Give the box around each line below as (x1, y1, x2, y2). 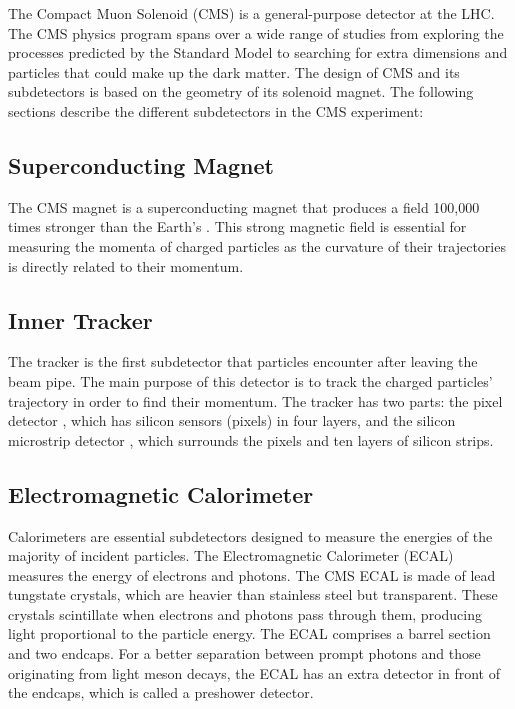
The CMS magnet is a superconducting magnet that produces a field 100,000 (8, 196, 480, 217)
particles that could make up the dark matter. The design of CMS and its (8, 61, 460, 82)
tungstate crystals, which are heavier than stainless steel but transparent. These (8, 584, 498, 605)
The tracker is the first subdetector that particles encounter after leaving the (8, 351, 478, 372)
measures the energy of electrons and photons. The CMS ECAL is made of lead (8, 564, 496, 585)
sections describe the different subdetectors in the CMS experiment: (8, 100, 424, 121)
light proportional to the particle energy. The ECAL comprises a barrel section (8, 623, 491, 644)
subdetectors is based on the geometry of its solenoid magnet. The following (8, 81, 474, 102)
